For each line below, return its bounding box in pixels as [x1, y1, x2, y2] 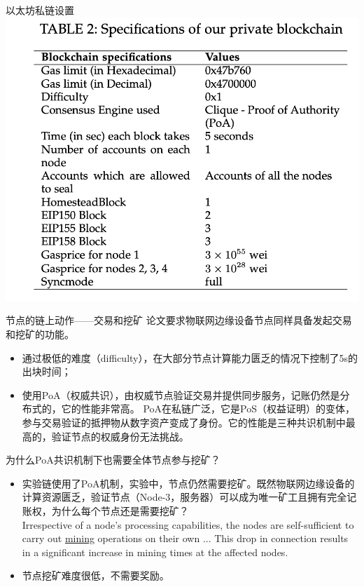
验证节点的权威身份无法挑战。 [51, 429, 189, 443]
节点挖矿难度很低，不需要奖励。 [22, 568, 169, 583]
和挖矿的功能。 [6, 326, 74, 341]
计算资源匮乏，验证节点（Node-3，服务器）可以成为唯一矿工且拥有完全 [22, 490, 347, 504]
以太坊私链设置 [6, 3, 74, 17]
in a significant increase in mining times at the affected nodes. [22, 544, 288, 559]
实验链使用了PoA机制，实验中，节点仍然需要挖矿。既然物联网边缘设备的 [22, 475, 355, 490]
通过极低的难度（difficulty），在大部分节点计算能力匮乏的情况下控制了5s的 [22, 350, 358, 365]
